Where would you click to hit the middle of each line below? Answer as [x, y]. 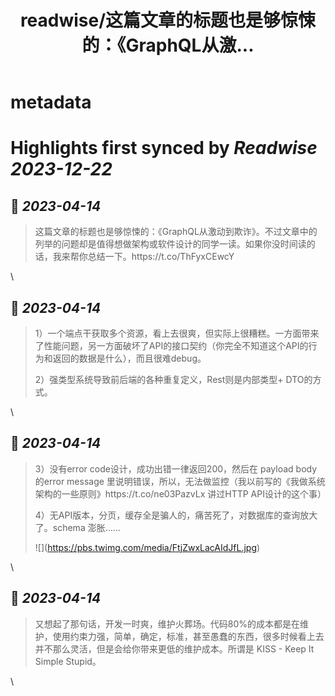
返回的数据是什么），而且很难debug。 [129, 358]
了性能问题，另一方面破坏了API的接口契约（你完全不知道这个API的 [171, 345]
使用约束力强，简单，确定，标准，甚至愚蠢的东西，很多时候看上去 [188, 636]
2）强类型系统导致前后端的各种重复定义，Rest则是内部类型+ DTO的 [173, 379]
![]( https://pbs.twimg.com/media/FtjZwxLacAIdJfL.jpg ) [147, 547]
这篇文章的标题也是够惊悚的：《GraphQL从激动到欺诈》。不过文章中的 [176, 232]
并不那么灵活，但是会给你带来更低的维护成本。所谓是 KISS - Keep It [174, 648]
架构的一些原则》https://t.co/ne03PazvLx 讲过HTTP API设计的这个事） [180, 493]
